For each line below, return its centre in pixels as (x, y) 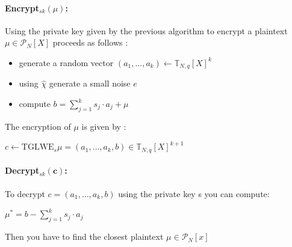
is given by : (104, 126)
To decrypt (25, 193)
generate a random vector (66, 62)
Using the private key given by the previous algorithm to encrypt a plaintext (146, 30)
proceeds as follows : (90, 42)
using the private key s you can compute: (194, 193)
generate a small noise (90, 83)
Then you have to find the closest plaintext (84, 236)
